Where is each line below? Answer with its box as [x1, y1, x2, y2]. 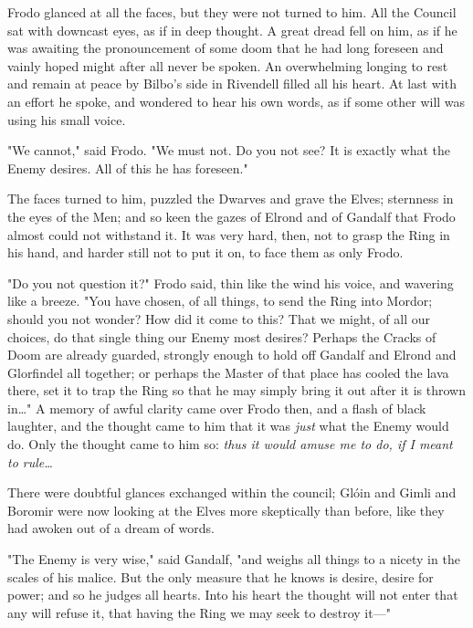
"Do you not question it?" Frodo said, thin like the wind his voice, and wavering [7, 273, 454, 292]
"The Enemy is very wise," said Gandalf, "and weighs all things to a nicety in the [7, 549, 460, 569]
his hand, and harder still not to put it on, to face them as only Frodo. [7, 243, 404, 262]
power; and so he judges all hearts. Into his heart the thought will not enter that [7, 585, 458, 604]
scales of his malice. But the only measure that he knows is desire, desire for [7, 567, 434, 586]
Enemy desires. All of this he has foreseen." [7, 158, 248, 177]
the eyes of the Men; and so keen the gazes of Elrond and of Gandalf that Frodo [7, 206, 456, 225]
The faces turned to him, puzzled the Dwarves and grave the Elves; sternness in [7, 189, 454, 208]
